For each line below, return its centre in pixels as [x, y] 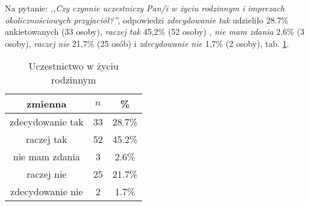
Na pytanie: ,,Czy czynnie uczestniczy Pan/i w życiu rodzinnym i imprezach [145, 8]
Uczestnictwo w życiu [73, 66]
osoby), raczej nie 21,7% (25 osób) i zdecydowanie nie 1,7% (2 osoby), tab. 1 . [147, 43]
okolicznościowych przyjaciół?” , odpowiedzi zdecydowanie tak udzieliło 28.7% [147, 20]
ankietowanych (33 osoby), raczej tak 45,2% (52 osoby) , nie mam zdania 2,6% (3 [155, 32]
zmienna [47, 104]
